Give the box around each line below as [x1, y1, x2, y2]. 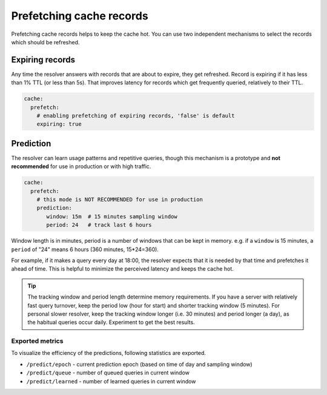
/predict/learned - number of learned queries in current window [26, 377, 196, 385]
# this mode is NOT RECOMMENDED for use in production [36, 196, 203, 203]
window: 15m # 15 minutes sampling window [46, 213, 178, 220]
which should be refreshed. [11, 38, 80, 46]
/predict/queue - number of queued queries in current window [26, 369, 190, 376]
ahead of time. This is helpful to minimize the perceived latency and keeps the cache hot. [11, 265, 234, 272]
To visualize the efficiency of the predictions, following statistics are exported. [11, 349, 206, 357]
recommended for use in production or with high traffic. [11, 163, 151, 170]
